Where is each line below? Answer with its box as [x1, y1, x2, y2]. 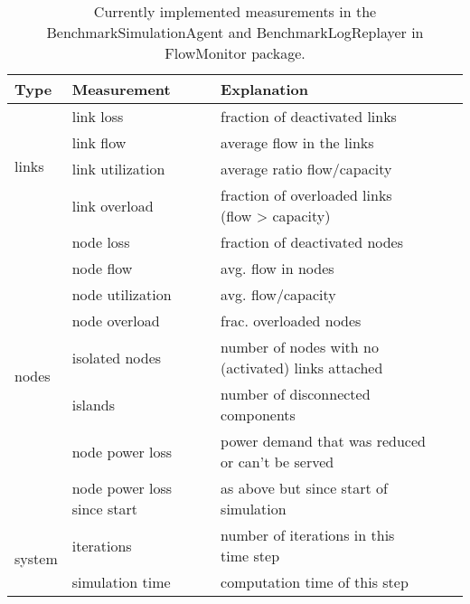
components [221, 404, 296, 425]
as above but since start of [221, 477, 388, 498]
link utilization [71, 158, 165, 179]
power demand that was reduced [221, 430, 426, 451]
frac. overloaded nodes [221, 310, 362, 331]
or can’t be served [221, 451, 334, 472]
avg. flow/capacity [221, 284, 336, 305]
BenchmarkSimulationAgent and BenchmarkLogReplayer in [46, 22, 424, 42]
